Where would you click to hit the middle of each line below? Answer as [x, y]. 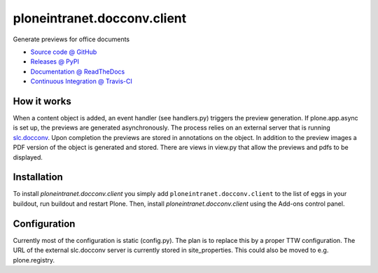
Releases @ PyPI [55, 62]
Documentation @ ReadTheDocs [78, 71]
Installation [38, 177]
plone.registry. [34, 260]
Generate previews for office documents [71, 39]
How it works [42, 101]
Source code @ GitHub [64, 52]
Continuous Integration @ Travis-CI [82, 81]
